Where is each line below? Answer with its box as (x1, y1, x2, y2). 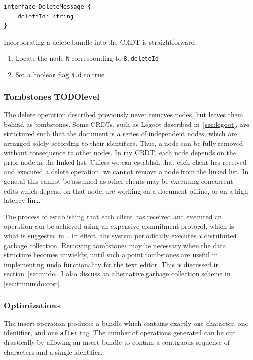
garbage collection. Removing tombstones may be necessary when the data (4, 240, 226, 250)
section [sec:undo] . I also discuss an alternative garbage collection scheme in (4, 269, 231, 279)
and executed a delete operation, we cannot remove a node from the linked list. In (4, 166, 249, 177)
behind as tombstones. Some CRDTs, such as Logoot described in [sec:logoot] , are (4, 119, 249, 129)
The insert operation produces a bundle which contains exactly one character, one (4, 318, 248, 328)
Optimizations (4, 299, 60, 311)
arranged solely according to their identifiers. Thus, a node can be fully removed (4, 138, 243, 148)
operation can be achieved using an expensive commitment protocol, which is (4, 221, 234, 231)
